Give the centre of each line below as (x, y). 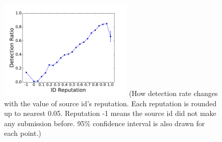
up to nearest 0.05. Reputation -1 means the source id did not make (110, 113)
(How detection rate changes (173, 93)
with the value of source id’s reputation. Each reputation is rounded (110, 103)
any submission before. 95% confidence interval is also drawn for (105, 123)
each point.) (23, 133)
